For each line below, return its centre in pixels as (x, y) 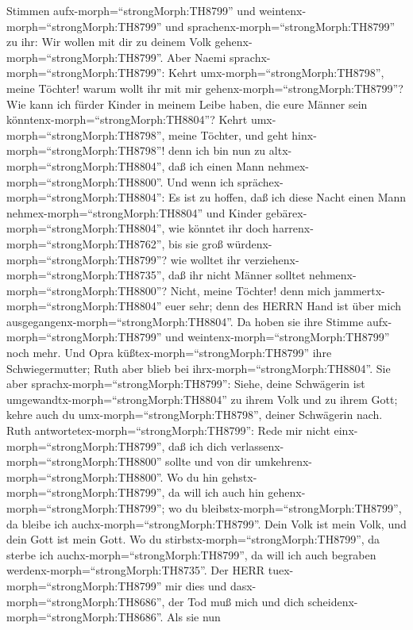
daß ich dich (198, 446)
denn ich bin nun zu (217, 150)
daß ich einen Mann (216, 165)
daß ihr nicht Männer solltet (237, 275)
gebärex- (286, 212)
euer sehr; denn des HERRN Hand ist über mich (283, 306)
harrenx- (293, 228)
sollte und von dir (208, 461)
